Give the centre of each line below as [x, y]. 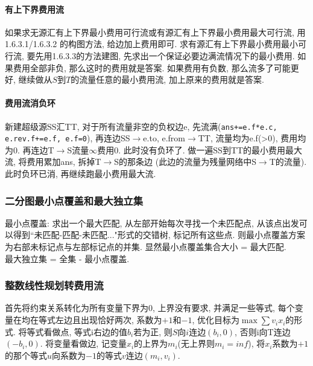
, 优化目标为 [216, 320]
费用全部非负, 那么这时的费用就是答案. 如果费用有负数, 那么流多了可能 [152, 67]
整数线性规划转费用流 [54, 285]
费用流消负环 [30, 103]
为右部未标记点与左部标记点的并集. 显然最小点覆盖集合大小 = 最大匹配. [146, 247]
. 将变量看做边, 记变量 [83, 343]
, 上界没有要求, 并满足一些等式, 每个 [224, 308]
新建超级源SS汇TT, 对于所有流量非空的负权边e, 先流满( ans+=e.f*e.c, [141, 126]
